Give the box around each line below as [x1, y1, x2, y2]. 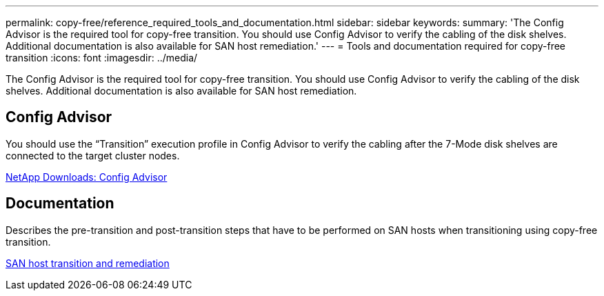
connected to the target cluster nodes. [6, 149, 180, 161]
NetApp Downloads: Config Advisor [6, 170, 168, 183]
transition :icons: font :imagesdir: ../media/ [6, 52, 198, 63]
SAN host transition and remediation [6, 257, 170, 269]
